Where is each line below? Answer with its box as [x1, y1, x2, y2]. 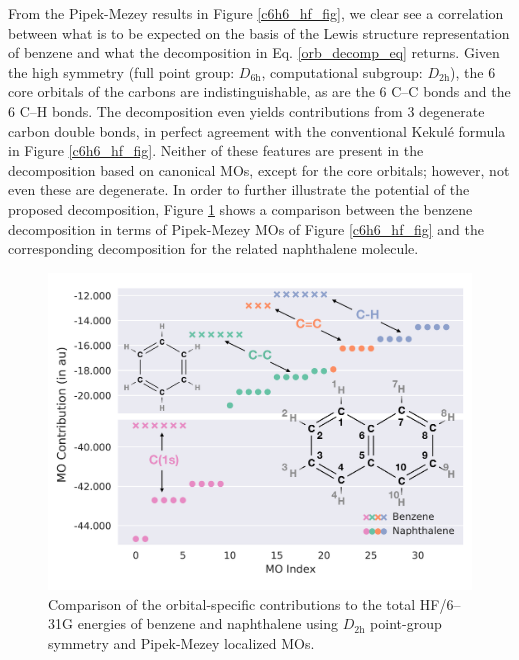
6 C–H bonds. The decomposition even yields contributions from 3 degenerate [8, 100, 485, 121]
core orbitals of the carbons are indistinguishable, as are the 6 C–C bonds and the [8, 81, 511, 102]
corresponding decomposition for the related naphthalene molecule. [8, 238, 419, 259]
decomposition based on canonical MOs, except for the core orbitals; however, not [8, 159, 510, 180]
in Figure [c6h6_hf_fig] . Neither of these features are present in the [8, 140, 424, 161]
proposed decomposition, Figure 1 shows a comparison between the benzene [8, 198, 473, 219]
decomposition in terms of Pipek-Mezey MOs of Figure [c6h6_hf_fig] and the [8, 218, 484, 239]
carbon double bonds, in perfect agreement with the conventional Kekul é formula [8, 120, 506, 141]
